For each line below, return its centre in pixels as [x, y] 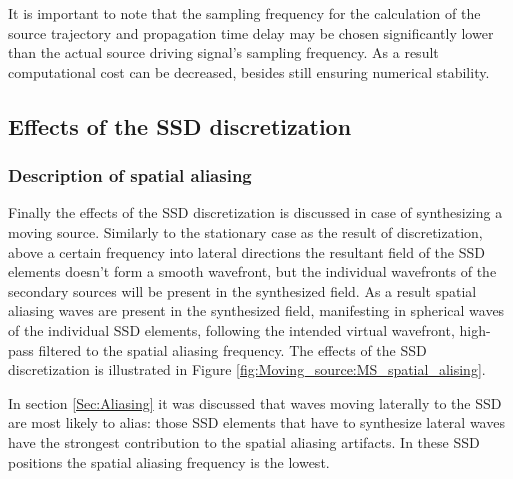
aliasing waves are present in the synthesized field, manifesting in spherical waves [256, 310]
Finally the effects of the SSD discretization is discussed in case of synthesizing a [255, 212]
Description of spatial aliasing [130, 175]
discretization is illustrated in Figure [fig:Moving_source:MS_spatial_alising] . [247, 369]
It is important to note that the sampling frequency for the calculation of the [244, 13]
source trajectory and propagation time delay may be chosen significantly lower [251, 32]
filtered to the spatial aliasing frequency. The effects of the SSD [232, 349]
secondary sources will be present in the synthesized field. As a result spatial [242, 290]
